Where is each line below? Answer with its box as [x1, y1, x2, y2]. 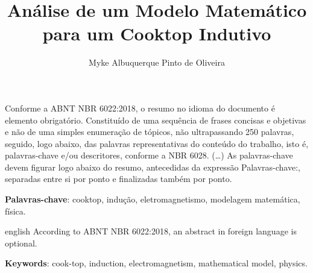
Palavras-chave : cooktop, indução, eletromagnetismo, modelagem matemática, [5, 193, 300, 206]
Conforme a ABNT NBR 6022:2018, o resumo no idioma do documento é [5, 101, 275, 114]
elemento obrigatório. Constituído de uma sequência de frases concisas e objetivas [5, 113, 306, 126]
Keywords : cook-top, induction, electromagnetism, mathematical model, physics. [5, 257, 308, 269]
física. [5, 204, 26, 217]
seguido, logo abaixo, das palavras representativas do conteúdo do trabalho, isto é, [5, 137, 309, 149]
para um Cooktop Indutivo [42, 21, 271, 46]
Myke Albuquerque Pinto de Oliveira [89, 56, 225, 69]
